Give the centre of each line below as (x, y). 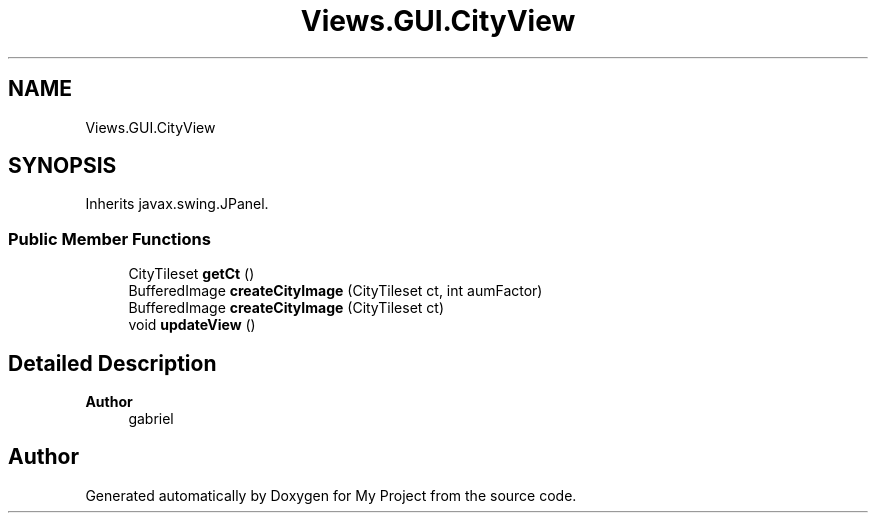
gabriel (151, 419)
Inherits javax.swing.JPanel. (177, 204)
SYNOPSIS (62, 166)
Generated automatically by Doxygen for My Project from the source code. (331, 495)
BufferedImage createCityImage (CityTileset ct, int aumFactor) (335, 291)
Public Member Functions (109, 238)
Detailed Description (112, 363)
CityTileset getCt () (191, 274)
